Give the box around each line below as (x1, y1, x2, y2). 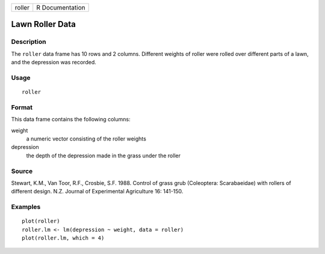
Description (11, 38, 46, 46)
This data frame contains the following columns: (11, 116, 131, 123)
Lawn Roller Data (11, 19, 76, 29)
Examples (11, 203, 41, 211)
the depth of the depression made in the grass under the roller (26, 152, 181, 159)
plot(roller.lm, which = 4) (22, 235, 105, 241)
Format (11, 103, 33, 111)
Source (11, 167, 33, 175)
